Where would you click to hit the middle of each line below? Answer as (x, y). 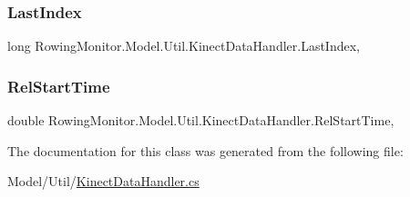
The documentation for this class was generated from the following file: (205, 150)
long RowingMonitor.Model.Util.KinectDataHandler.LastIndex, (184, 46)
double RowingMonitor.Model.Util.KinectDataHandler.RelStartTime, (201, 120)
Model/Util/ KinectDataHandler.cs (103, 181)
